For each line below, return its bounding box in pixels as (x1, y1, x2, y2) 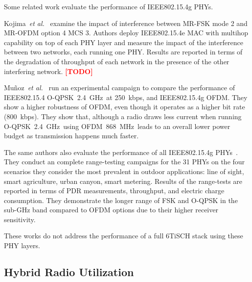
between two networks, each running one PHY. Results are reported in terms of (4, 47, 243, 57)
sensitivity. (4, 214, 36, 224)
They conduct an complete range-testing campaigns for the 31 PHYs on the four (4, 156, 245, 167)
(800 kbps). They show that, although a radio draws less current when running (4, 111, 242, 121)
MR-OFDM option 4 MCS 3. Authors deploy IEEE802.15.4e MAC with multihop (4, 27, 249, 38)
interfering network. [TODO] (4, 66, 93, 76)
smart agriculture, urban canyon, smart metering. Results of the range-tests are (4, 176, 243, 186)
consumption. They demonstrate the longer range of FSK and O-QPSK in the (4, 195, 238, 205)
